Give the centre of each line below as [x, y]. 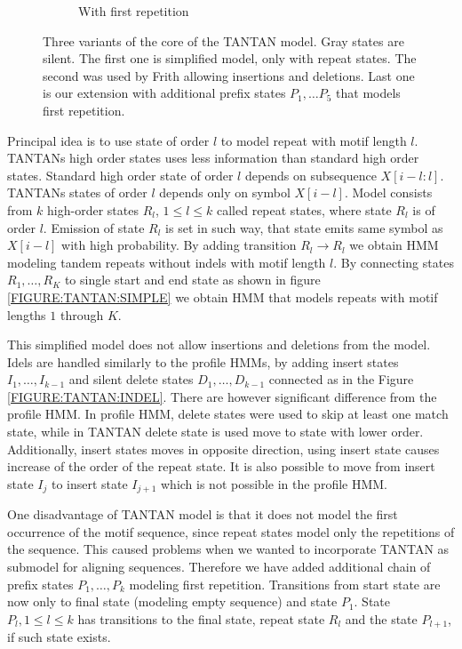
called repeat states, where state [304, 209]
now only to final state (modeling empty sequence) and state [172, 601]
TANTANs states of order [77, 192]
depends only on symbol [225, 192]
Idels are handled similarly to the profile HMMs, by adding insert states [203, 361]
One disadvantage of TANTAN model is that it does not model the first [203, 514]
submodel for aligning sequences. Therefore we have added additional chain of [219, 567]
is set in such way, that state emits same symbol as [304, 227]
